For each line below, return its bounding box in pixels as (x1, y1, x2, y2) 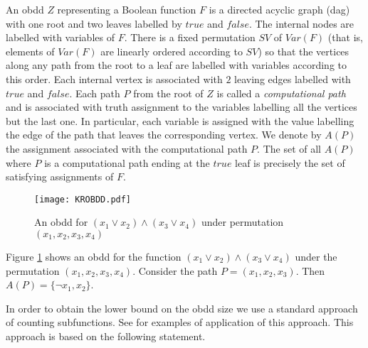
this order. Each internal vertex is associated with (6, 71, 223, 86)
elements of (6, 43, 55, 58)
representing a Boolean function (57, 2, 196, 16)
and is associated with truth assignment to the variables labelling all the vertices (6, 99, 357, 114)
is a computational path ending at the (44, 155, 210, 170)
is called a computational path (216, 85, 346, 100)
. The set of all (257, 141, 321, 156)
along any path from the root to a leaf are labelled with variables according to (6, 58, 347, 72)
